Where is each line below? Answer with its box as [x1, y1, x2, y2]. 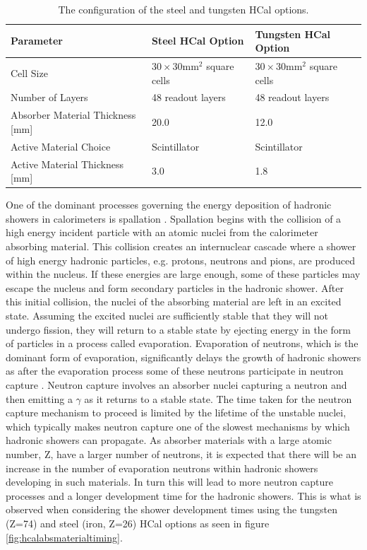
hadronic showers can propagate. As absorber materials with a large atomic [6, 433, 332, 447]
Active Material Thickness [11, 156, 124, 171]
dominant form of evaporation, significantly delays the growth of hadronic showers [6, 349, 361, 364]
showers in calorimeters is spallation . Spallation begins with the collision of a [6, 211, 342, 226]
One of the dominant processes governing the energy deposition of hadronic [6, 197, 332, 212]
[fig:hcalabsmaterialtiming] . [6, 529, 123, 544]
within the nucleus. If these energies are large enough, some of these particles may [6, 267, 361, 281]
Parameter [11, 33, 63, 48]
